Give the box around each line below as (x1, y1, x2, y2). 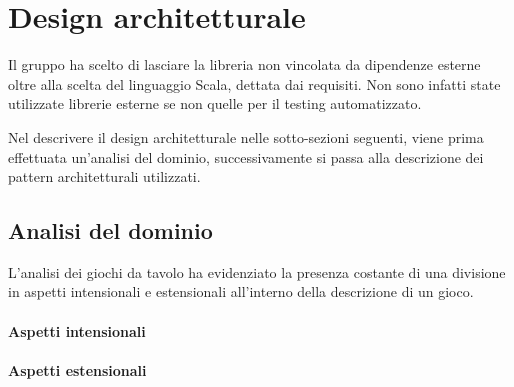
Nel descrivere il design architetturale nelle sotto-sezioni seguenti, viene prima (8, 126, 484, 147)
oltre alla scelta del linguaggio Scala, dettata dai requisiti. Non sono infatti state (8, 73, 501, 94)
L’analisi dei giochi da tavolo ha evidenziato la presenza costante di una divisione (8, 261, 506, 282)
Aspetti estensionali (8, 359, 147, 380)
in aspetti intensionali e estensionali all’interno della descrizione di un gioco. (8, 281, 474, 302)
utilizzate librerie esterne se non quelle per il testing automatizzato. (8, 93, 422, 114)
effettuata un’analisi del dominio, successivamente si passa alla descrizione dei (8, 146, 484, 167)
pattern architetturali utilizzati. (8, 166, 201, 187)
